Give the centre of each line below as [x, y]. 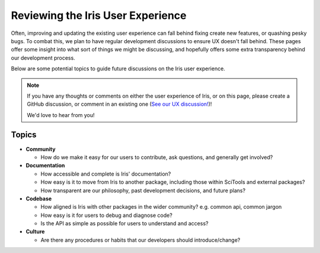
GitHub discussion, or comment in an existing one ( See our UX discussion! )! [119, 104]
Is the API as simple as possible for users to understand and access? [124, 223]
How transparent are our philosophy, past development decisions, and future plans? [143, 190]
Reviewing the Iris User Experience [99, 15]
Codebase [39, 199]
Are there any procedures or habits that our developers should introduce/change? [140, 240]
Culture [35, 232]
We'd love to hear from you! [61, 115]
